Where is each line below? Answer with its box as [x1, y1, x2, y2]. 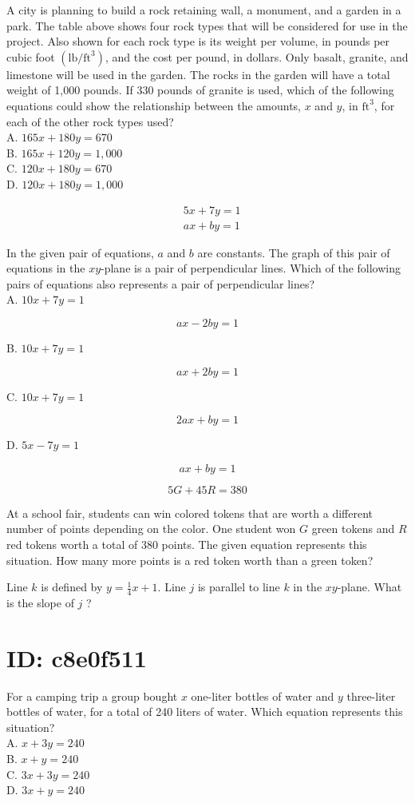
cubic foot [6, 48, 55, 65]
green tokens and [311, 520, 395, 537]
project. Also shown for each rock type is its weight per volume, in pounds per [6, 33, 390, 50]
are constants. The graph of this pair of [197, 244, 390, 260]
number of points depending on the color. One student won [6, 520, 296, 537]
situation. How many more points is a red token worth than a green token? [6, 551, 373, 568]
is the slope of [6, 594, 74, 610]
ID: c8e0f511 [6, 641, 147, 674]
